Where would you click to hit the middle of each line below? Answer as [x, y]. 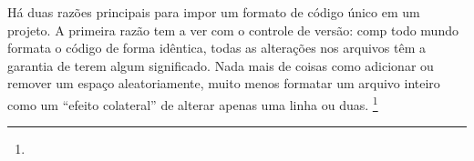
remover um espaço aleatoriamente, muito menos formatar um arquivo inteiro [224, 83]
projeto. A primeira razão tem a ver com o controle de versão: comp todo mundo [233, 30]
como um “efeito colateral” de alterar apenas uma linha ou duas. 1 [193, 103]
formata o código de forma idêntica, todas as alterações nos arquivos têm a [217, 48]
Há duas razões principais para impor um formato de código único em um [214, 12]
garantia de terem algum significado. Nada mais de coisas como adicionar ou [221, 65]
